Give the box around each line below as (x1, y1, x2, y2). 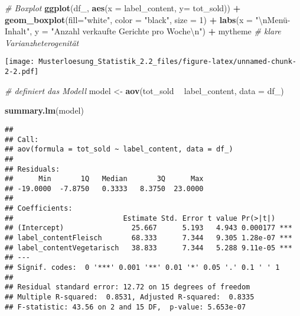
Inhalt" (5, 25, 30, 37)
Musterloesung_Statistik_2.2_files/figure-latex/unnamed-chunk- (38, 57, 296, 66)
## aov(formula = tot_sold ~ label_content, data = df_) (5, 145, 233, 154)
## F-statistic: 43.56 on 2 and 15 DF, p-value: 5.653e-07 (5, 302, 246, 311)
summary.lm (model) (5, 104, 84, 117)
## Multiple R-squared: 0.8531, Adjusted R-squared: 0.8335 (5, 293, 255, 302)
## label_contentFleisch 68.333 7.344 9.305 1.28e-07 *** (5, 234, 292, 243)
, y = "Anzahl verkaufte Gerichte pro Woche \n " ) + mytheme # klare (30, 25, 281, 37)
